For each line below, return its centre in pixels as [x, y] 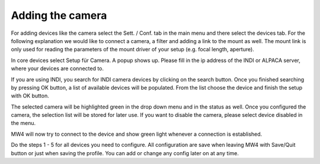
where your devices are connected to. [57, 68]
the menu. [23, 123]
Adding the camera [59, 15]
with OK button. [30, 96]
